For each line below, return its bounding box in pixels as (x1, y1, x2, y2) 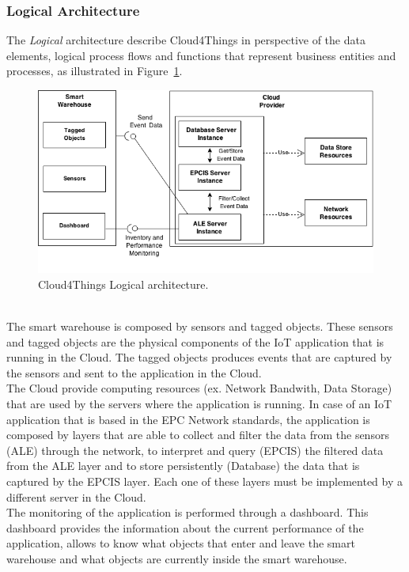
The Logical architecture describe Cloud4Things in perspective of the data (6, 32, 365, 48)
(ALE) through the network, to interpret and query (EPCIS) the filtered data (6, 441, 384, 458)
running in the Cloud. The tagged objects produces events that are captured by (6, 349, 392, 366)
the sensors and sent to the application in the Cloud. (6, 364, 262, 381)
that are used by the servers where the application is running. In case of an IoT (6, 396, 392, 412)
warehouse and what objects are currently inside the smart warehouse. (6, 551, 347, 567)
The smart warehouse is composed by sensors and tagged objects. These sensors (6, 318, 393, 335)
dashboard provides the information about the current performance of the (6, 519, 364, 536)
